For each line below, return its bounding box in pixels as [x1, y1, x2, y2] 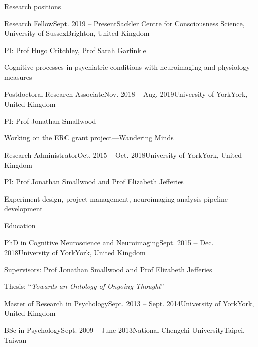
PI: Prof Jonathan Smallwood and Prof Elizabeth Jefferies [4, 176, 184, 187]
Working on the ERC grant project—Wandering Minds [4, 132, 174, 143]
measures [4, 71, 32, 82]
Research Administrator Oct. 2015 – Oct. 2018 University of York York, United [4, 149, 242, 160]
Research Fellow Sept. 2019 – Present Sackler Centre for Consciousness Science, [4, 18, 245, 28]
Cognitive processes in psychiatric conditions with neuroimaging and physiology [4, 62, 250, 72]
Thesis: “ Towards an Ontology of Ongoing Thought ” [4, 281, 164, 291]
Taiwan [4, 334, 27, 345]
